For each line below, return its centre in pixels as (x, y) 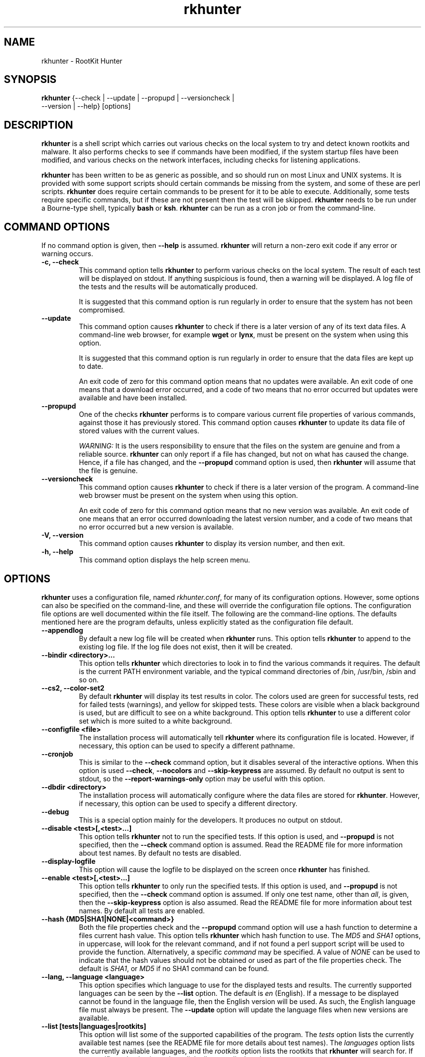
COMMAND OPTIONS (57, 227)
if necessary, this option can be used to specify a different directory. (188, 803)
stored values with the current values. (139, 431)
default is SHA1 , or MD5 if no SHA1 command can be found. (174, 968)
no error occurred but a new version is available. (156, 527)
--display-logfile (68, 861)
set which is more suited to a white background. (155, 721)
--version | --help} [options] (86, 106)
